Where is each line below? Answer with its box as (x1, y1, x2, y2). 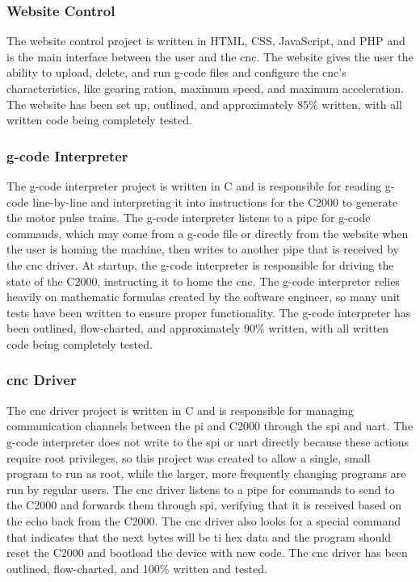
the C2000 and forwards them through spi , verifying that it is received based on (6, 496, 401, 513)
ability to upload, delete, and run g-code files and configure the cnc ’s (6, 64, 346, 81)
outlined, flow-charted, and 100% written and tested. (6, 559, 267, 576)
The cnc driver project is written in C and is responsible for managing (6, 401, 354, 418)
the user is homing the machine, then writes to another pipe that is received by (6, 241, 399, 258)
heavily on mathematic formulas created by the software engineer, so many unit (6, 288, 401, 305)
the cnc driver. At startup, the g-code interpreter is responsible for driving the (6, 256, 394, 273)
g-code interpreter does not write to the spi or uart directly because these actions (6, 433, 409, 450)
